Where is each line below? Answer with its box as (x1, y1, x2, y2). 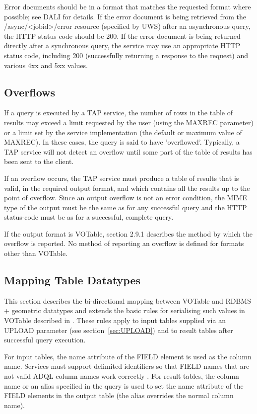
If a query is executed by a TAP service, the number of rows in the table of (4, 107, 233, 118)
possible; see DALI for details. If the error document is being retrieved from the (4, 11, 246, 21)
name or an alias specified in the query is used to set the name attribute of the (4, 380, 244, 391)
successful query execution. (4, 334, 86, 345)
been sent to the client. (4, 156, 74, 166)
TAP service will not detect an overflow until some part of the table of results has (4, 146, 253, 157)
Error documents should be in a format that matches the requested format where (4, 1, 251, 11)
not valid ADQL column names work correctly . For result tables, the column (4, 371, 239, 381)
